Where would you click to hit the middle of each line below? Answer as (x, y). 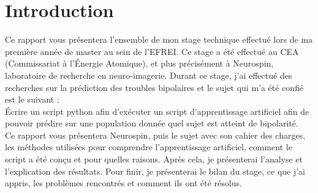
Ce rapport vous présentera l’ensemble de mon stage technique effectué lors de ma (159, 39)
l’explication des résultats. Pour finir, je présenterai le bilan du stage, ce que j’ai (155, 171)
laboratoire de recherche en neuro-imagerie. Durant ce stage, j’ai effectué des (149, 75)
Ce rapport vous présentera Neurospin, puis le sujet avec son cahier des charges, (155, 135)
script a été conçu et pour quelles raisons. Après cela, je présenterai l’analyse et (154, 159)
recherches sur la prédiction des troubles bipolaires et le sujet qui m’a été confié (154, 87)
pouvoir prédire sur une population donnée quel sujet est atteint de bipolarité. (152, 123)
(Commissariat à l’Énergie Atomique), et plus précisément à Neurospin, (139, 63)
